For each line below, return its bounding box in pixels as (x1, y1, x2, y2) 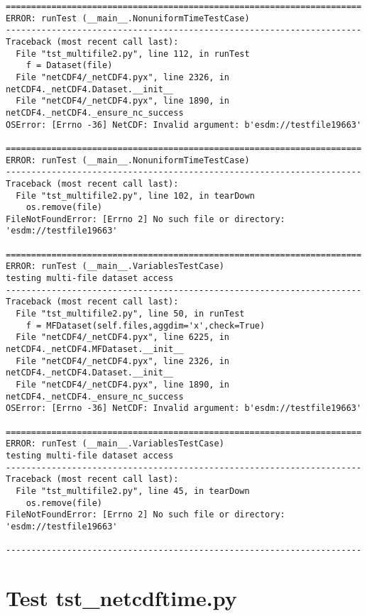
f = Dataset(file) (26, 60, 113, 71)
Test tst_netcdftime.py (6, 583, 237, 612)
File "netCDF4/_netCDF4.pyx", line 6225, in (16, 332, 229, 343)
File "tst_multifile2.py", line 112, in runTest (16, 48, 250, 59)
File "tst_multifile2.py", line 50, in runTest (16, 309, 245, 319)
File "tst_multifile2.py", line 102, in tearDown (16, 190, 255, 201)
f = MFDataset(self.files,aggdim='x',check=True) (26, 320, 265, 331)
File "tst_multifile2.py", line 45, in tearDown (16, 485, 250, 496)
